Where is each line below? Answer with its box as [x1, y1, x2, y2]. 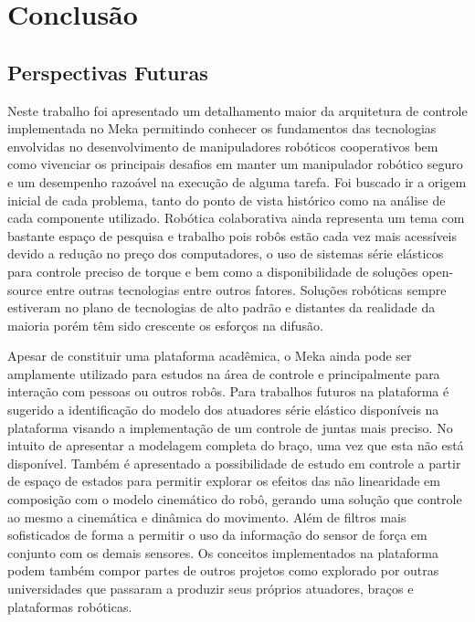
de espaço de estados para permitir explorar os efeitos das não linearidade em [7, 471, 440, 490]
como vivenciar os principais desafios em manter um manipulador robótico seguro [7, 154, 463, 174]
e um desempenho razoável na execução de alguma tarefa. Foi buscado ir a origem [7, 172, 467, 191]
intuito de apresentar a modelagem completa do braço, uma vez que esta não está [7, 436, 464, 455]
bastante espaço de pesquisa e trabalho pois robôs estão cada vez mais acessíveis [7, 226, 457, 245]
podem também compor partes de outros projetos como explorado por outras [7, 561, 439, 580]
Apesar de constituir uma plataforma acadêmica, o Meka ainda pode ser [7, 346, 412, 365]
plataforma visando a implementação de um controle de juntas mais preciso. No [7, 417, 453, 437]
